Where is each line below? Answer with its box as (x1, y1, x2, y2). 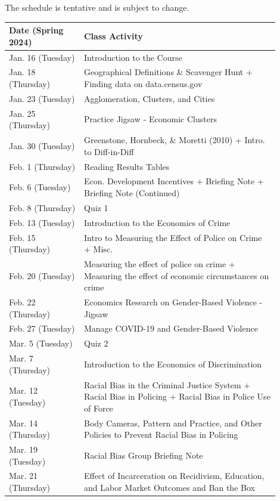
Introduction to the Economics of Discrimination (83, 357, 262, 370)
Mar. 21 (9, 469, 38, 482)
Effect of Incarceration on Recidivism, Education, (83, 469, 265, 482)
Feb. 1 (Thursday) (9, 160, 76, 172)
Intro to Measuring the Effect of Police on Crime (83, 231, 262, 243)
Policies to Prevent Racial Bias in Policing (83, 428, 238, 441)
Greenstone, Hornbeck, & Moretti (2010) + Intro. (83, 134, 265, 146)
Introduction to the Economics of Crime (83, 216, 231, 228)
